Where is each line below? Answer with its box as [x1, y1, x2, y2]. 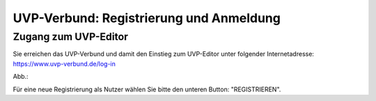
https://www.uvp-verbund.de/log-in [13, 59, 116, 68]
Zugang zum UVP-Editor [13, 30, 129, 43]
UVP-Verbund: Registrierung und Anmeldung [13, 10, 281, 26]
